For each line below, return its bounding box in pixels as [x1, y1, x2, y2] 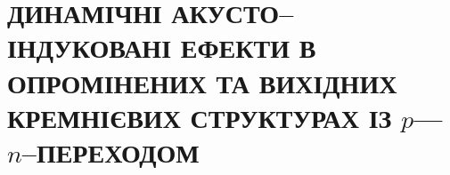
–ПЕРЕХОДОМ [21, 133, 200, 170]
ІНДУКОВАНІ [7, 29, 172, 66]
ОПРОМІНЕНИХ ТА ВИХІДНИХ [7, 64, 397, 100]
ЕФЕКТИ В [180, 29, 316, 66]
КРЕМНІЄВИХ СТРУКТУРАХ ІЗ [7, 99, 392, 135]
